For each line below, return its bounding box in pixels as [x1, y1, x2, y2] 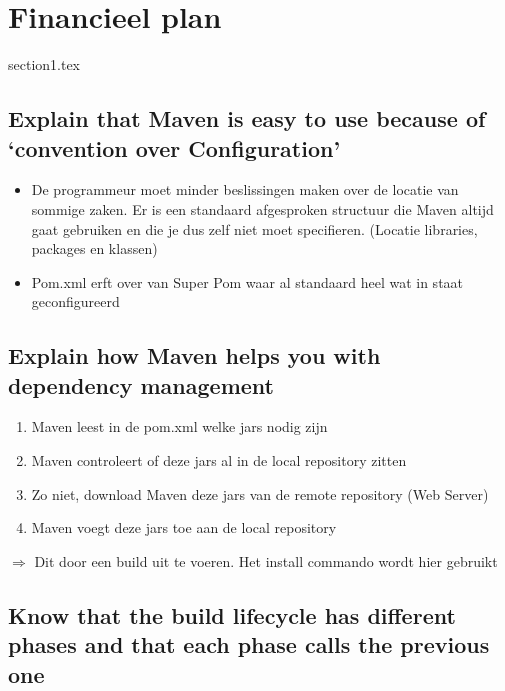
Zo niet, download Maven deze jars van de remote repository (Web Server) [31, 483, 489, 504]
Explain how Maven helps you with [8, 340, 381, 371]
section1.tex [8, 54, 81, 75]
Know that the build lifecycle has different [8, 599, 456, 630]
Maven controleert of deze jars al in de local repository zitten [31, 450, 407, 471]
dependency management [8, 369, 274, 400]
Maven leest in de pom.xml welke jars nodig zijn [31, 416, 328, 437]
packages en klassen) [31, 238, 158, 259]
